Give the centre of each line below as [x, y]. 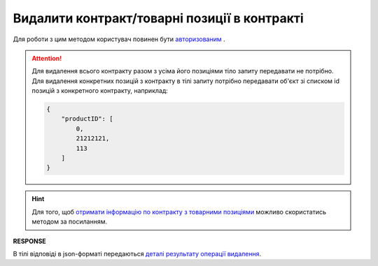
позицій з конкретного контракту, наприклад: [100, 91]
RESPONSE [30, 241]
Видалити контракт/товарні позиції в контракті [158, 18]
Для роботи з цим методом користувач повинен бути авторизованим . [119, 39]
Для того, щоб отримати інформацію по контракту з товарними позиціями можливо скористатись [179, 212]
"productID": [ [87, 119]
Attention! [47, 58]
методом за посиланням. [70, 222]
